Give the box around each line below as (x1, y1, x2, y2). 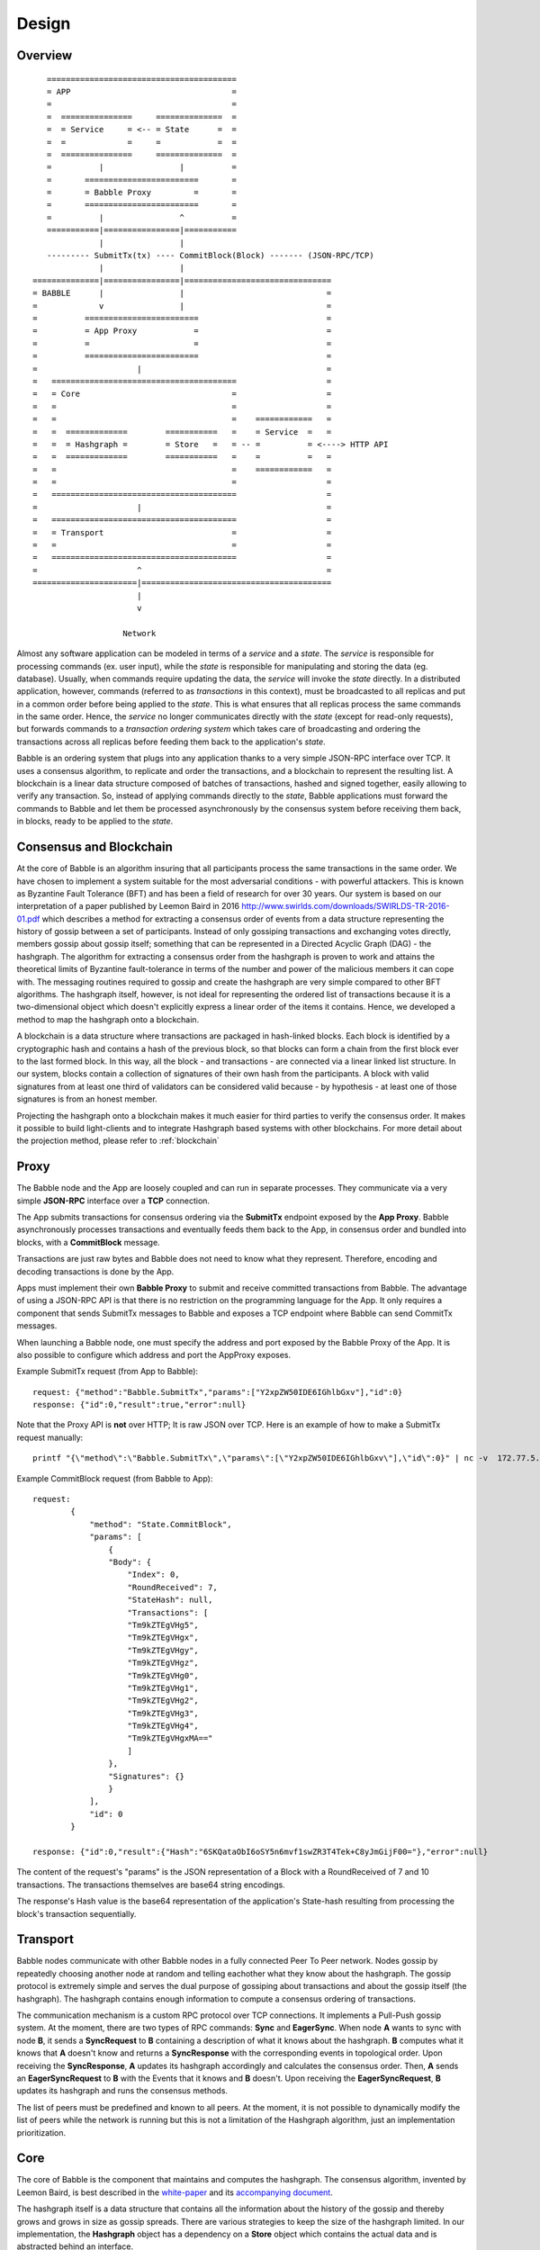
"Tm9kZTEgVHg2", (127, 1696, 200, 1705)
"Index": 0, (127, 1570, 180, 1579)
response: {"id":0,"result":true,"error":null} (32, 1399, 247, 1410)
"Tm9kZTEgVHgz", (127, 1658, 200, 1669)
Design (16, 13, 71, 33)
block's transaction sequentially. (16, 1908, 137, 1919)
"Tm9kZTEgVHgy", (127, 1645, 200, 1655)
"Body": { (108, 1557, 152, 1567)
